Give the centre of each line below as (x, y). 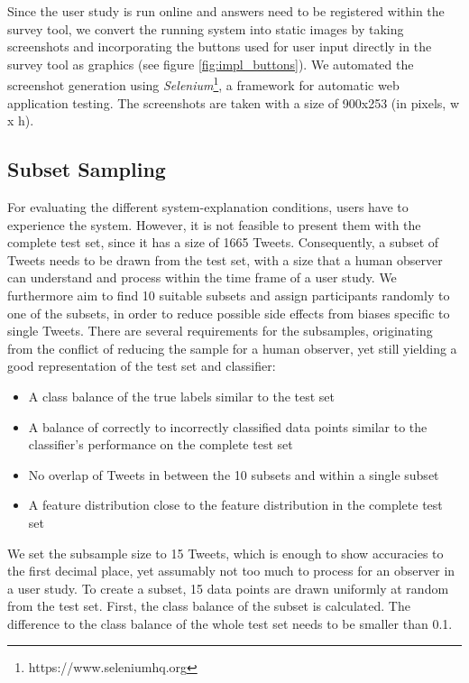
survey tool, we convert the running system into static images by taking (206, 28)
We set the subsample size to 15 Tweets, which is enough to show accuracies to (225, 553)
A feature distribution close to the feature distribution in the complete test (235, 505)
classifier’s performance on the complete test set (161, 444)
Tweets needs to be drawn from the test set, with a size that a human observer (225, 259)
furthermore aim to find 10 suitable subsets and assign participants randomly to (229, 295)
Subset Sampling (87, 169)
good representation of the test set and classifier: (142, 366)
